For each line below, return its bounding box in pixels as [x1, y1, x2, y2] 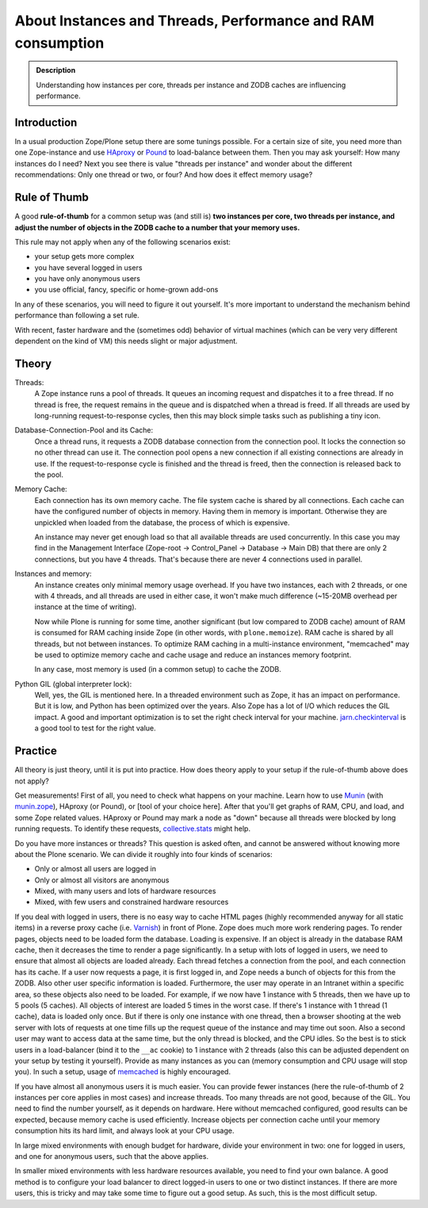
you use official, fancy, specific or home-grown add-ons [34, 285, 219, 295]
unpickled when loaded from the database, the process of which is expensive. [34, 517, 290, 527]
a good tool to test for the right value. [34, 723, 156, 733]
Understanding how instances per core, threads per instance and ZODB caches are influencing [36, 80, 346, 90]
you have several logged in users [34, 262, 143, 272]
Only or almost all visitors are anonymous [34, 875, 170, 885]
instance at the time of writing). [34, 602, 137, 612]
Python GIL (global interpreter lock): [14, 679, 132, 688]
